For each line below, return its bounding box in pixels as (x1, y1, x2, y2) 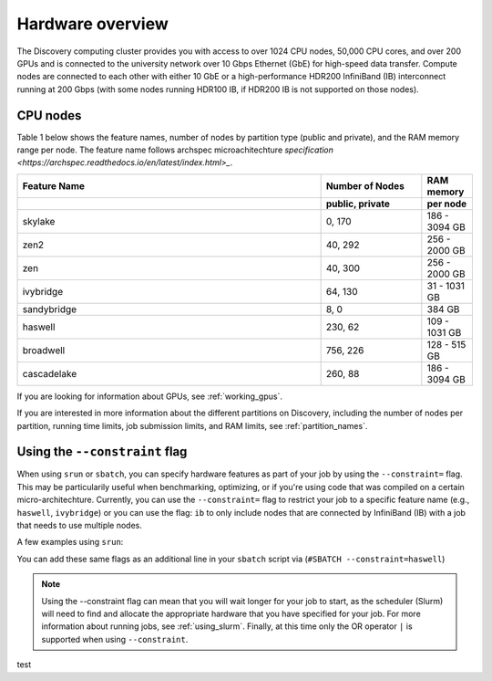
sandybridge (22, 302, 77, 315)
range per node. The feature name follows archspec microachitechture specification (16, 144, 334, 155)
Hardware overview (16, 14, 169, 34)
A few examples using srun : (16, 537, 124, 548)
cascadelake (22, 367, 77, 380)
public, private (325, 197, 391, 210)
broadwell (22, 343, 66, 356)
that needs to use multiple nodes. (16, 520, 143, 531)
